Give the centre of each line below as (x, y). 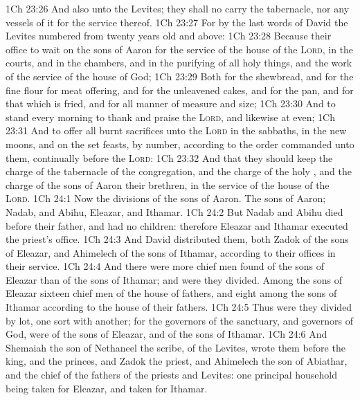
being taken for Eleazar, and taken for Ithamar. (107, 388)
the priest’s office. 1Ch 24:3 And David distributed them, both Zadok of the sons (177, 239)
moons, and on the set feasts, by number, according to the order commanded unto (180, 144)
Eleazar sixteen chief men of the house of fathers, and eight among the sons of (171, 293)
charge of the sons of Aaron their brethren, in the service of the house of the (168, 184)
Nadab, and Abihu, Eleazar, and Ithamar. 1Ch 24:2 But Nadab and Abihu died (174, 211)
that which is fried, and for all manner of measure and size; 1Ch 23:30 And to (171, 103)
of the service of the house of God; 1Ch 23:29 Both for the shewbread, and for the (180, 76)
